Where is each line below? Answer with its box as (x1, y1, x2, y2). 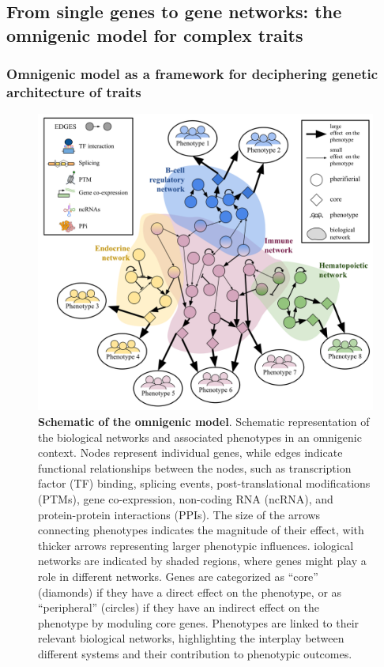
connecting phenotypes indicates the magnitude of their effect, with (38, 522, 364, 538)
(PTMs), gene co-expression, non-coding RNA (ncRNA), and (38, 491, 333, 507)
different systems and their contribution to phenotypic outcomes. (38, 645, 352, 661)
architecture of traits (6, 82, 141, 102)
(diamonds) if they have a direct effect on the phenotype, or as (38, 583, 342, 600)
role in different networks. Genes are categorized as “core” (38, 567, 318, 584)
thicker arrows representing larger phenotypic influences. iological (38, 537, 354, 553)
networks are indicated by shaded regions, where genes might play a (38, 552, 367, 569)
